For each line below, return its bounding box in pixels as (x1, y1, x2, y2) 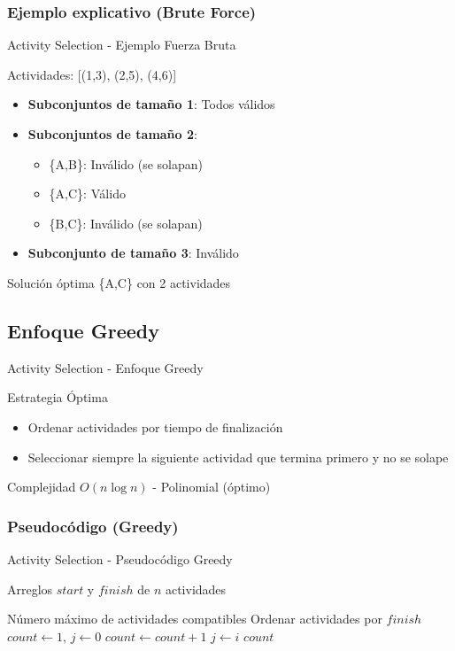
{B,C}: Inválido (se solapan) (49, 213, 203, 232)
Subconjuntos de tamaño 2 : (27, 125, 197, 143)
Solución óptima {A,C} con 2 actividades (7, 273, 231, 291)
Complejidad (7, 477, 76, 496)
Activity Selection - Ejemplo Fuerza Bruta (7, 35, 236, 54)
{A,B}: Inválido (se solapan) (49, 154, 203, 173)
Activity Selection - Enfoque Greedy (7, 358, 204, 376)
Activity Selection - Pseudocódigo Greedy (7, 549, 233, 568)
